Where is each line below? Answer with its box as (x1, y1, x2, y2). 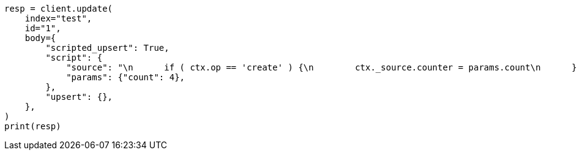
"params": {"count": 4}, (66, 72, 185, 82)
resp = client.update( (4, 4, 113, 13)
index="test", (24, 13, 92, 23)
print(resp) (4, 121, 61, 131)
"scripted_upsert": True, (45, 43, 169, 53)
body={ (24, 33, 56, 43)
